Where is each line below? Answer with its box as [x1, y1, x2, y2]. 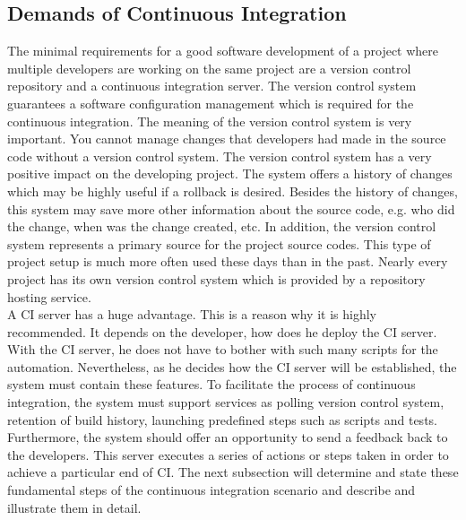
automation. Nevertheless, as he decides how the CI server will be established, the [7, 357, 457, 376]
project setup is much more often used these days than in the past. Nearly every [7, 252, 448, 271]
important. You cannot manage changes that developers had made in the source [7, 129, 446, 148]
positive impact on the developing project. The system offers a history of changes [7, 164, 453, 183]
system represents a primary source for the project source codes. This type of [7, 234, 431, 253]
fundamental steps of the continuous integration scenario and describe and [7, 481, 416, 499]
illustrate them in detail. [7, 498, 142, 516]
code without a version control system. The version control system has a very [7, 146, 432, 165]
